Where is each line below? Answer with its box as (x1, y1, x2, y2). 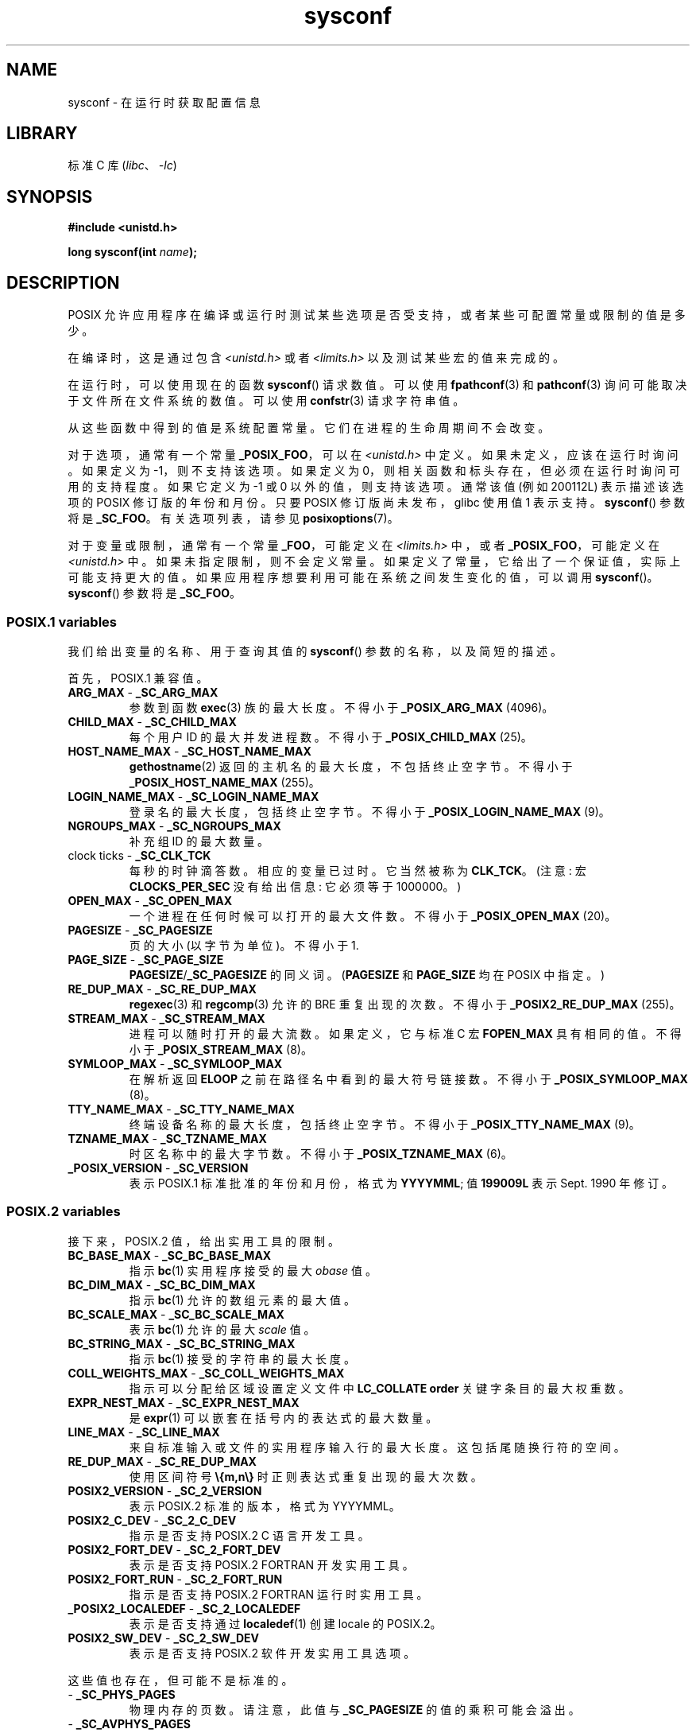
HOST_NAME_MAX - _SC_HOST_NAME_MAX (68, 744, 311, 758)
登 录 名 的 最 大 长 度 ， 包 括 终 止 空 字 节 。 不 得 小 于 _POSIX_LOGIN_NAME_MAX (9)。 (129, 804, 610, 818)
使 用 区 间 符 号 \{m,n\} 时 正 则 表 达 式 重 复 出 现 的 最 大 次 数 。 (129, 1469, 482, 1483)
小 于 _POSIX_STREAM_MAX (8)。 (129, 1042, 312, 1056)
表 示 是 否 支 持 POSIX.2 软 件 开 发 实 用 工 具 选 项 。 (129, 1646, 416, 1660)
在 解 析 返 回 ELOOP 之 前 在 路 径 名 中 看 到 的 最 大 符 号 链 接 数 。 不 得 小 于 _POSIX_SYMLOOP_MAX (129, 1071, 688, 1086)
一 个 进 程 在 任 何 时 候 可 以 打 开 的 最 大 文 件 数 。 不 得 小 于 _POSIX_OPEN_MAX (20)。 (129, 908, 617, 923)
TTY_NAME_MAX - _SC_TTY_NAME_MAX (68, 1102, 295, 1116)
